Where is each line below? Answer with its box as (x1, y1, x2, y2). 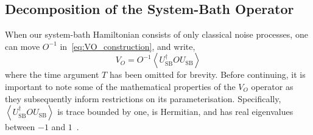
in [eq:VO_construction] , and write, (60, 40, 195, 52)
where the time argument (5, 68, 99, 81)
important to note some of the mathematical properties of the (5, 80, 236, 92)
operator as (251, 80, 294, 92)
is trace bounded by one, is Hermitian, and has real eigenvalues (57, 105, 294, 118)
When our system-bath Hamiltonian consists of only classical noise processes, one (5, 28, 308, 41)
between (5, 120, 35, 133)
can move (5, 40, 40, 52)
